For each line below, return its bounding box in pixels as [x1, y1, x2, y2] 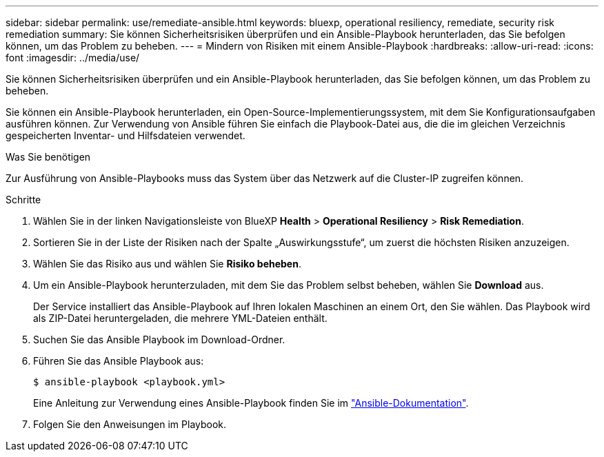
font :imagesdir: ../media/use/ [6, 52, 140, 63]
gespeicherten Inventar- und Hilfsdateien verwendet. [6, 130, 245, 141]
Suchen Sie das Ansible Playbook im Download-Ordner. [33, 334, 285, 345]
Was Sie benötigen [6, 151, 91, 163]
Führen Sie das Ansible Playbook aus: [33, 355, 204, 367]
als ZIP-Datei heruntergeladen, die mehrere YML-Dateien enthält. [33, 312, 328, 324]
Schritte [6, 194, 41, 205]
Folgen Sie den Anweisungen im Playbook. [33, 418, 227, 430]
